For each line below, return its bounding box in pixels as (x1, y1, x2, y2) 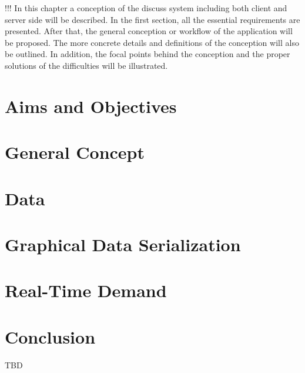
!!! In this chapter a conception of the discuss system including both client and (5, 2, 287, 14)
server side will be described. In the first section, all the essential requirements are (5, 13, 300, 25)
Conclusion (5, 324, 96, 348)
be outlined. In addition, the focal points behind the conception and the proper (5, 48, 290, 60)
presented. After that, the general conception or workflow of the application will (5, 25, 293, 37)
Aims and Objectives (5, 94, 177, 118)
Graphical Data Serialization (5, 232, 241, 256)
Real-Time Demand (5, 278, 167, 302)
